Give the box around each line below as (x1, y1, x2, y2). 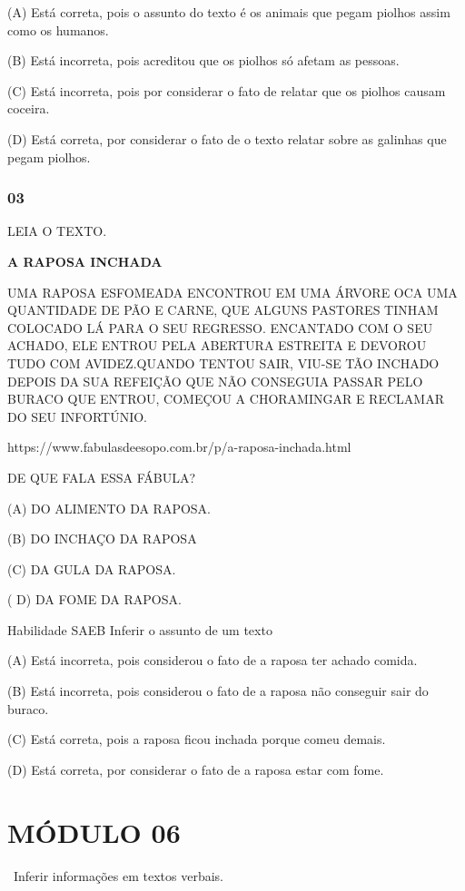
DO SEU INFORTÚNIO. (7, 406, 148, 426)
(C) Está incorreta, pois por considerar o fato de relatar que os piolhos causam (7, 81, 446, 100)
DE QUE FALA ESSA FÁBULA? (7, 467, 196, 486)
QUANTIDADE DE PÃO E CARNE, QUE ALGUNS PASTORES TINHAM (7, 300, 439, 319)
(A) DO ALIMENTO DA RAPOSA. (7, 498, 212, 517)
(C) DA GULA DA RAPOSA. (7, 559, 176, 578)
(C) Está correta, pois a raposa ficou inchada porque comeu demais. (7, 729, 386, 749)
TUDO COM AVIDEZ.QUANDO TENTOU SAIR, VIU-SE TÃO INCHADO (7, 353, 440, 372)
